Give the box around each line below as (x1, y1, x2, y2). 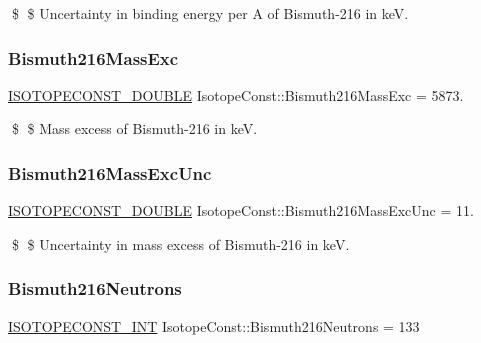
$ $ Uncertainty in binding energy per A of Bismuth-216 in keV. (11, 3, 409, 23)
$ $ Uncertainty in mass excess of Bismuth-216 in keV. (11, 233, 350, 254)
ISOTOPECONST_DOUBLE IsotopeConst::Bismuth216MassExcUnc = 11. (8, 200, 474, 221)
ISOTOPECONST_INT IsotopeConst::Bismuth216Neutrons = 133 (8, 315, 420, 336)
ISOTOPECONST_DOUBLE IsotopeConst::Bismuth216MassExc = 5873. (8, 84, 464, 105)
